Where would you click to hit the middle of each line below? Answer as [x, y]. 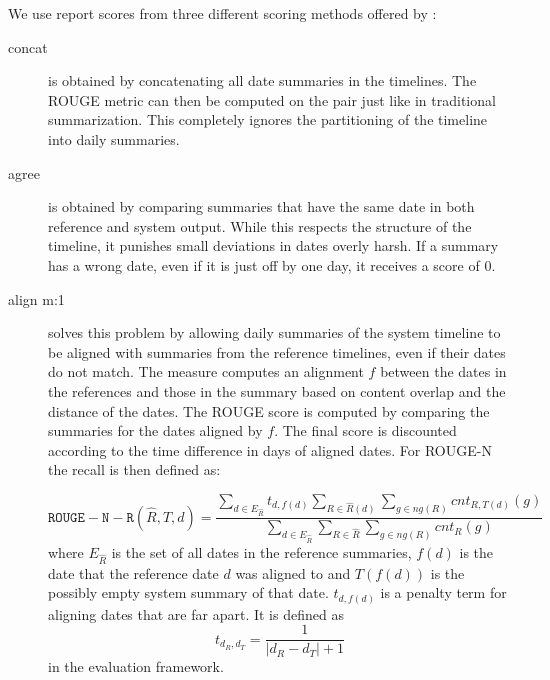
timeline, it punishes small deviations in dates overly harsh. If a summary [273, 245]
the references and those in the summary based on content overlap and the [277, 390]
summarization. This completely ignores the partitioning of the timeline [268, 119]
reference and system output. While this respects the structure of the [260, 225]
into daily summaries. [114, 138]
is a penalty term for [443, 592]
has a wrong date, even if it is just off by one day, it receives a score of [264, 264]
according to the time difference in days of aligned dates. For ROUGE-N [270, 449]
